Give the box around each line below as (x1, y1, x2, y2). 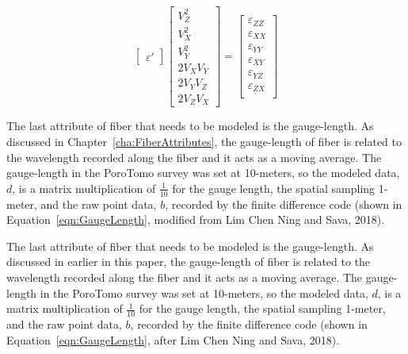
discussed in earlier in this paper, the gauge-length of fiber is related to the (6, 253, 371, 270)
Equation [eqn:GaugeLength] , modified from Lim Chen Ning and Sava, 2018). (6, 211, 385, 228)
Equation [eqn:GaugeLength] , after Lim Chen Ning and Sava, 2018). (6, 331, 340, 348)
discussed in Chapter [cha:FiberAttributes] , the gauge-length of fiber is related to (6, 133, 402, 149)
